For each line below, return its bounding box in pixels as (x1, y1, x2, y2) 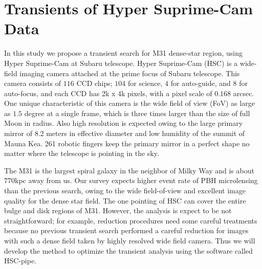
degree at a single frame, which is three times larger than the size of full (24, 107, 250, 118)
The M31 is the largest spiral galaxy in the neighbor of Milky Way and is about (4, 165, 254, 175)
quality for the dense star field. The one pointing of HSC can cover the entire (4, 195, 246, 206)
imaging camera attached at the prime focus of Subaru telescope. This (19, 68, 240, 78)
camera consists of (4, 78, 61, 88)
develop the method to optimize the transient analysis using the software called (4, 245, 253, 256)
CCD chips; (76, 78, 113, 88)
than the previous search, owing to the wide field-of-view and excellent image (4, 185, 246, 196)
